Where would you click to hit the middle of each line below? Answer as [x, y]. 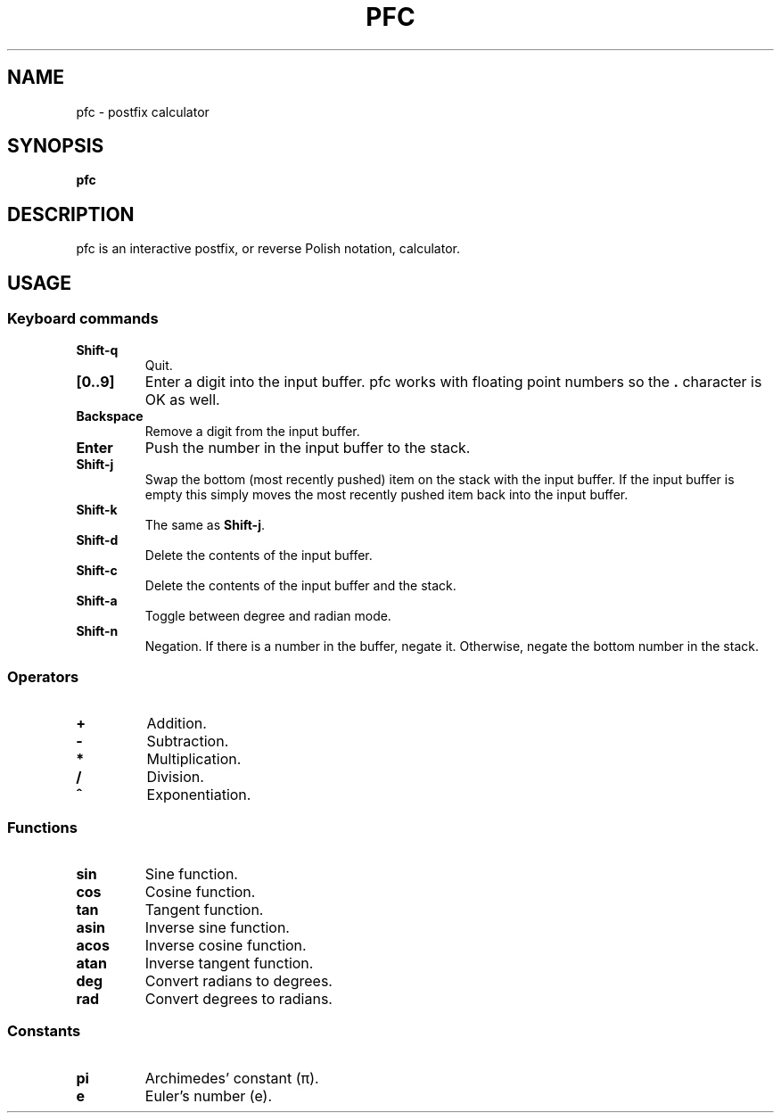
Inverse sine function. [217, 927]
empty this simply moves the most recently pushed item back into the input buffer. [386, 494]
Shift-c [97, 570]
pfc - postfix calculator [143, 111]
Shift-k [97, 509]
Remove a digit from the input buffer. [252, 431]
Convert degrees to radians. [238, 999]
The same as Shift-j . [205, 524]
